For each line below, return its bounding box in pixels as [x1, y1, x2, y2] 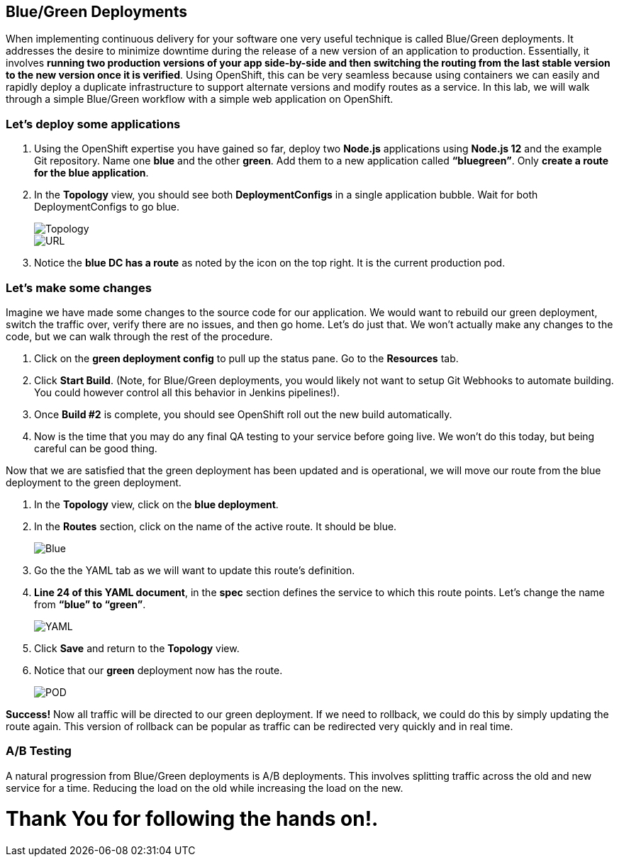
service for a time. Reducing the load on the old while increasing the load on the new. [6, 781, 403, 794]
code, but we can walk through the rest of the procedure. [6, 330, 273, 342]
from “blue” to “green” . [34, 598, 146, 610]
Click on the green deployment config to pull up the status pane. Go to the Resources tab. [34, 352, 459, 364]
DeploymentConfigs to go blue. [34, 201, 180, 213]
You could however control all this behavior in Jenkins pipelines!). [34, 386, 340, 398]
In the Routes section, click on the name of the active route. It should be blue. [34, 520, 397, 532]
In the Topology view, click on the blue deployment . [34, 498, 279, 510]
